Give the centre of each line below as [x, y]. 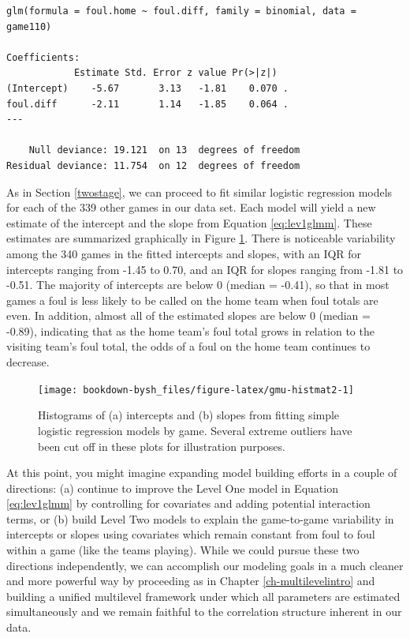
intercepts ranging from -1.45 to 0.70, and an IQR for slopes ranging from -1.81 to [205, 269]
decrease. [28, 362]
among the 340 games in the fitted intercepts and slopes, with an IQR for [184, 253]
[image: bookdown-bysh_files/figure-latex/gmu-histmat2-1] [196, 390]
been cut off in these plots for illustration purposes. [162, 446]
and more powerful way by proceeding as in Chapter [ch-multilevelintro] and [191, 581]
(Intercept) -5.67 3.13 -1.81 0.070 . [147, 88]
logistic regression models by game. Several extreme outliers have [195, 430]
